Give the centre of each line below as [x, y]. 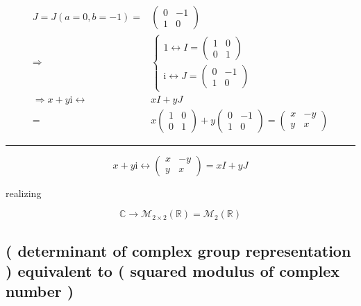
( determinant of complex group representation [178, 250]
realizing [24, 193]
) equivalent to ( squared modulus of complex [173, 271]
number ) [40, 291]
